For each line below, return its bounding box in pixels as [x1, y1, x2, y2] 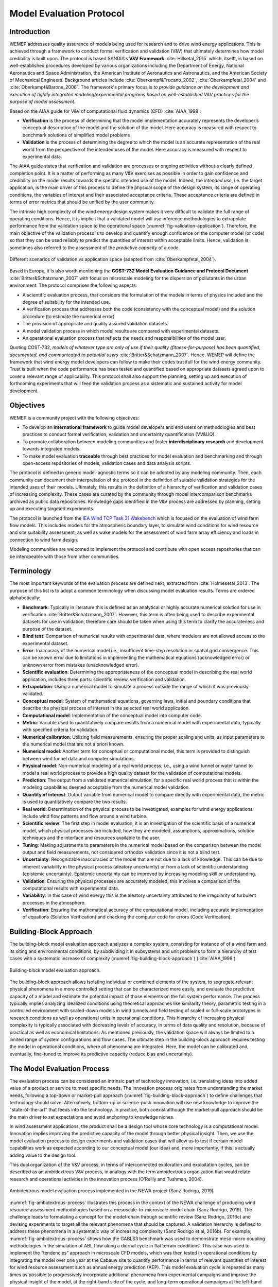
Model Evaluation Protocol [9, 8, 125, 19]
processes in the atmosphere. [22, 899, 86, 906]
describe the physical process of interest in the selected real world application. [22, 705, 190, 711]
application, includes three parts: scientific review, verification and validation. [22, 676, 186, 682]
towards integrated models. [22, 446, 81, 452]
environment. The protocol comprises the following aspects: [9, 282, 137, 288]
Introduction [9, 27, 50, 36]
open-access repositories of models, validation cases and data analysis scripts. [22, 460, 192, 466]
